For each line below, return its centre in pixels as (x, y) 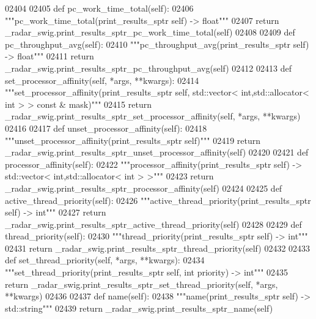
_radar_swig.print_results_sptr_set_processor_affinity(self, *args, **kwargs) (153, 116)
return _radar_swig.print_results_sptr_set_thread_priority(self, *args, (141, 284)
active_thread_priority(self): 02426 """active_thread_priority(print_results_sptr (158, 200)
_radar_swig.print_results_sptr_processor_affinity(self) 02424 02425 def (144, 188)
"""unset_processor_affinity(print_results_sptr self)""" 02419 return (133, 140)
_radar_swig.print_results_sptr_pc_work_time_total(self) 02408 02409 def (150, 32)
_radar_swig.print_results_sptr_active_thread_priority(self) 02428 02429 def (153, 224)
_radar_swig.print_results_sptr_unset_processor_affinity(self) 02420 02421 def (157, 152)
